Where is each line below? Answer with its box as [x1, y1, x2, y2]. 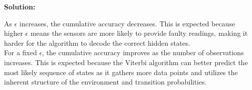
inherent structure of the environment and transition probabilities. [4, 77, 207, 87]
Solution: [4, 1, 35, 11]
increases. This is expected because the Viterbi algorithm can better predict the [4, 57, 248, 67]
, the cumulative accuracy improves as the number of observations [42, 47, 244, 58]
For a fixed [4, 47, 37, 58]
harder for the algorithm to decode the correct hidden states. [4, 37, 190, 48]
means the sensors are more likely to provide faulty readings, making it [30, 28, 248, 38]
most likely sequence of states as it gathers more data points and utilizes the [4, 67, 238, 77]
